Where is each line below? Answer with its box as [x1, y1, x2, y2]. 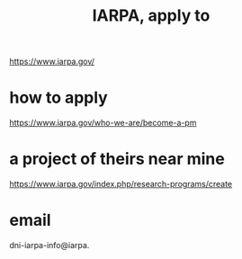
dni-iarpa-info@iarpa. [9, 240, 90, 250]
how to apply [9, 87, 108, 108]
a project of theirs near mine [9, 149, 225, 169]
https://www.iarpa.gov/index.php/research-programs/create [9, 179, 233, 190]
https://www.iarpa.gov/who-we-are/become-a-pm [9, 118, 197, 129]
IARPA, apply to [92, 5, 211, 26]
